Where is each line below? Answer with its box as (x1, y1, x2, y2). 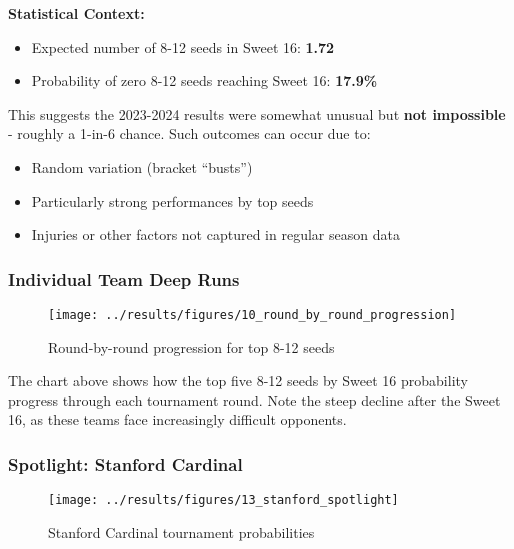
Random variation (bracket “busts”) (31, 156, 253, 177)
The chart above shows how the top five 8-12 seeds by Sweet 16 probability (8, 370, 468, 391)
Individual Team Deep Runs (8, 266, 240, 291)
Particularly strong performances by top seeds (31, 190, 314, 211)
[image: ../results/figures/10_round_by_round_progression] (48, 307, 457, 322)
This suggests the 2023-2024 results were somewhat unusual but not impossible (8, 103, 506, 124)
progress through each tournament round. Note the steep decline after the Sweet (8, 389, 501, 410)
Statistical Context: (8, 3, 145, 23)
